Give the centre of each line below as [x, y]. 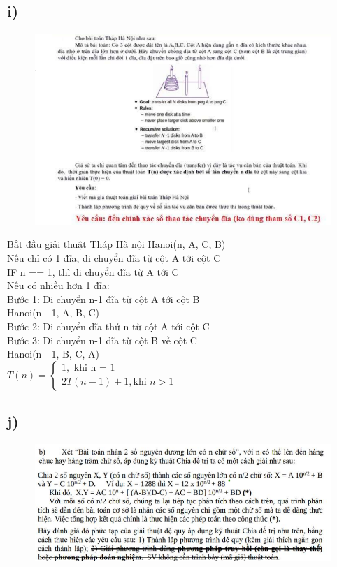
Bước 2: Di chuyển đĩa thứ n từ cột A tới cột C [108, 326]
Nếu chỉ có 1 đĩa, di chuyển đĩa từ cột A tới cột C [114, 258]
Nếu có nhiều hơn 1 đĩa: [58, 285]
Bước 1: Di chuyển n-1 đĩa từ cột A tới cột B [103, 299]
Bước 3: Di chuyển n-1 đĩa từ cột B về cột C [102, 340]
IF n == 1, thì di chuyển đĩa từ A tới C [93, 271]
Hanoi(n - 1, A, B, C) [53, 312]
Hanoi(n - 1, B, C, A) [53, 354]
